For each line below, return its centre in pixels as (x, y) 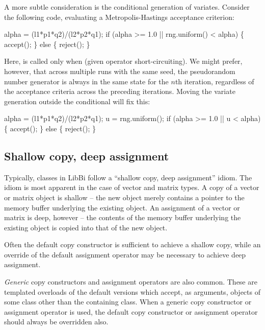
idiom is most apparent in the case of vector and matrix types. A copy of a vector (132, 187)
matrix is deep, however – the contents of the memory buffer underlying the (123, 217)
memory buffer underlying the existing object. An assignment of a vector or (122, 207)
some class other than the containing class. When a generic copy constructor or (128, 302)
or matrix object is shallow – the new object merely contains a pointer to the (124, 197)
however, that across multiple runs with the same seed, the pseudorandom (120, 71)
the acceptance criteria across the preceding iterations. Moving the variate (120, 91)
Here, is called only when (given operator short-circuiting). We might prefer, (123, 61)
